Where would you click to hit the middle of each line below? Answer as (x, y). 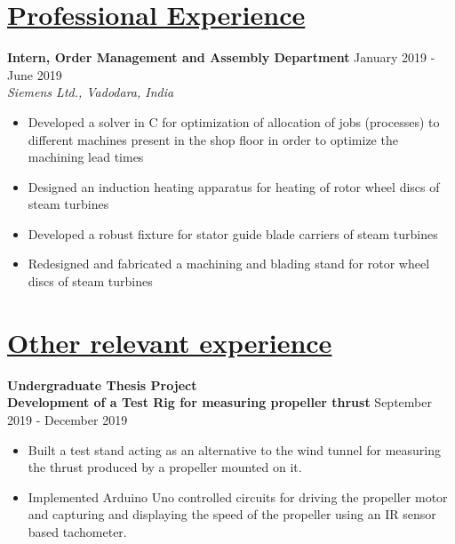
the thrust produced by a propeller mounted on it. (165, 467)
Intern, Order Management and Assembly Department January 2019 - (221, 57)
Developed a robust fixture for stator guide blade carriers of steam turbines (233, 233)
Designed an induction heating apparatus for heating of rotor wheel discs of (234, 186)
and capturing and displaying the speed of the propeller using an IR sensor (232, 514)
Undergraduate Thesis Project (102, 384)
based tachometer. (77, 531)
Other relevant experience (170, 342)
